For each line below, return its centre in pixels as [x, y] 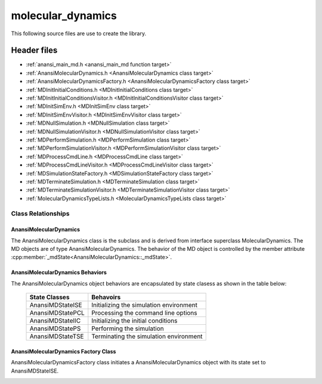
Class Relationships [40, 214]
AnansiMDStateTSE [57, 336]
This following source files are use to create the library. [78, 33]
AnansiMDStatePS [55, 328]
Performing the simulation [128, 328]
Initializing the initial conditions [134, 321]
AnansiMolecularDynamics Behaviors [59, 272]
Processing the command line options [144, 313]
